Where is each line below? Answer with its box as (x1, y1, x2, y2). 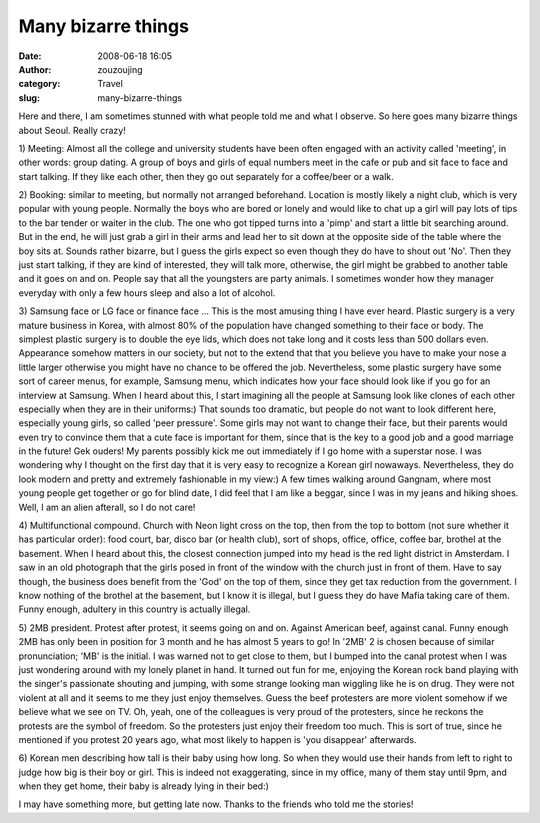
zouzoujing (97, 63, 144, 75)
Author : (18, 63, 52, 75)
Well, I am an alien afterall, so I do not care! (18, 501, 196, 513)
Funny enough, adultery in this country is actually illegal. (18, 603, 251, 615)
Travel (97, 78, 124, 90)
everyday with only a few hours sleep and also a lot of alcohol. (18, 286, 276, 299)
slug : (18, 91, 40, 104)
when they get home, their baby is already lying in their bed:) (18, 780, 270, 792)
